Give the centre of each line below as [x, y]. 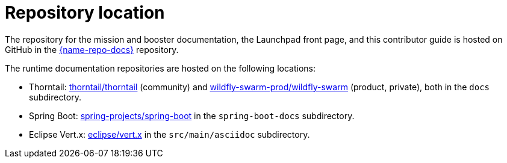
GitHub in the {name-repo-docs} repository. [92, 49]
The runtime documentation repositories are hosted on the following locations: [160, 68]
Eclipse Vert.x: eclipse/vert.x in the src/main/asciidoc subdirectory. [170, 134]
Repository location [85, 13]
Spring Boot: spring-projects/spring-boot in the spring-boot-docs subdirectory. [192, 115]
